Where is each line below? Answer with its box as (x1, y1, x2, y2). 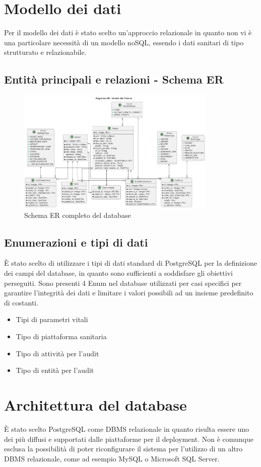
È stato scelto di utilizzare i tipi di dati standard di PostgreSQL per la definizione (4, 258, 257, 268)
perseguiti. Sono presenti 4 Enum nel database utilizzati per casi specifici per (4, 277, 242, 288)
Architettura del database (4, 395, 187, 415)
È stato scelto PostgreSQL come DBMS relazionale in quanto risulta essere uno (4, 423, 249, 434)
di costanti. (4, 297, 39, 307)
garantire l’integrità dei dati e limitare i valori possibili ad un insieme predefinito (4, 287, 253, 298)
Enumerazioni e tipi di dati (4, 234, 148, 250)
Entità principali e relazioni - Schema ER (4, 71, 224, 87)
